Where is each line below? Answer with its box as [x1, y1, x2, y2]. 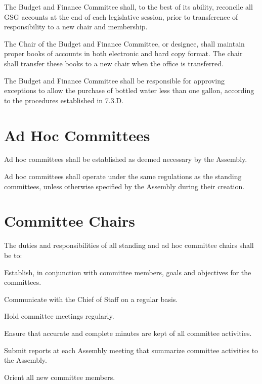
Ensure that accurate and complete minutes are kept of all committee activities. [4, 327, 252, 338]
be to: [4, 249, 22, 260]
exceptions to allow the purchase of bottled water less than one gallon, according [4, 85, 254, 96]
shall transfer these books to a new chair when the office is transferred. [4, 58, 224, 68]
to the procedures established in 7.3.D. [4, 95, 124, 105]
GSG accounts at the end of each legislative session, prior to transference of [4, 11, 238, 22]
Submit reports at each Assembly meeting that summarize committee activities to [4, 345, 258, 355]
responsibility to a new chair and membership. [4, 21, 148, 32]
